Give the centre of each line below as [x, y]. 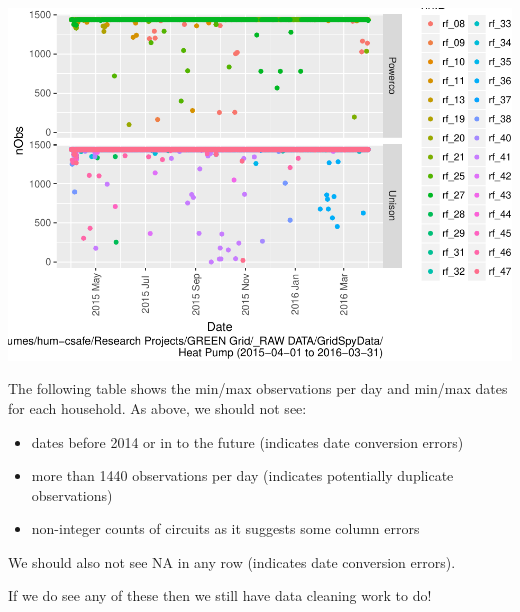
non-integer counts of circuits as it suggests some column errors [225, 528]
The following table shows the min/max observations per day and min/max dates [258, 388]
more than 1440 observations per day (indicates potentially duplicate [242, 475]
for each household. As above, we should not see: [157, 407]
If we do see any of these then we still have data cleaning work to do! [220, 595]
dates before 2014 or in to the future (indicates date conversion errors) [247, 441]
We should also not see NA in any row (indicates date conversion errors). [232, 561]
